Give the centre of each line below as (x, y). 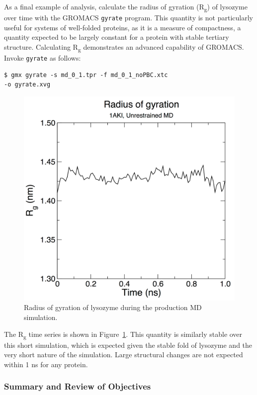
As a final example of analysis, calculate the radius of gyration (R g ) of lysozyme (126, 7)
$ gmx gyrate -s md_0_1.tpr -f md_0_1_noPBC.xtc (86, 75)
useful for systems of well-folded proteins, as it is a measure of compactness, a (123, 27)
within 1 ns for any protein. (46, 364)
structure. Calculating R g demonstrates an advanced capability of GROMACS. (124, 47)
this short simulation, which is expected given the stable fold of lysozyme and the (128, 345)
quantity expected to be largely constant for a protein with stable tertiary (117, 37)
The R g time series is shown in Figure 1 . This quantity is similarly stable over (123, 334)
